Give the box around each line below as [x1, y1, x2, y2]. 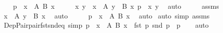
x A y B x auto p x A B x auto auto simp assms [3, 10, 210, 20]
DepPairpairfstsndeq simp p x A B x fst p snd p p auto [3, 20, 209, 30]
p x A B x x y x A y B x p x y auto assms [13, 1, 219, 11]
